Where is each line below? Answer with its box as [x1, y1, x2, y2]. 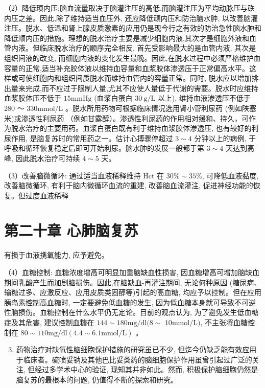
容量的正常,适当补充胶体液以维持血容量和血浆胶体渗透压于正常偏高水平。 [4, 62, 249, 73]
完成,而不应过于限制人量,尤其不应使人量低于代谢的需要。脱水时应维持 [25, 82, 258, 93]
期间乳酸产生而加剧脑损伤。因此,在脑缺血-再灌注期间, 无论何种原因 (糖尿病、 [4, 277, 261, 287]
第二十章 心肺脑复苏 [4, 220, 138, 241]
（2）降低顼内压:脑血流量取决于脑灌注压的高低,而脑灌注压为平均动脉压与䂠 [4, 3, 255, 13]
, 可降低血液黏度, [202, 170, 259, 180]
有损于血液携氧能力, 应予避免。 [4, 249, 109, 260]
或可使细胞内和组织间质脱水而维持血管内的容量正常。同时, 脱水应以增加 [11, 73, 252, 83]
